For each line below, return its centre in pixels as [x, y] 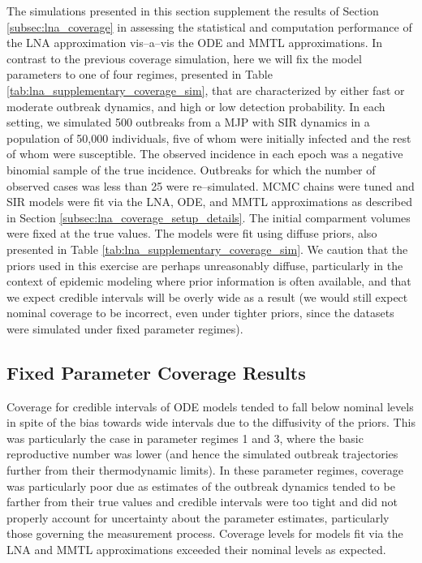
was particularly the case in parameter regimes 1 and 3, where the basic [185, 438]
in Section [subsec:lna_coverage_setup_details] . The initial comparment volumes [209, 217]
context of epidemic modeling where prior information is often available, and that [209, 281]
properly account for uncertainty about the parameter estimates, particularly [198, 517]
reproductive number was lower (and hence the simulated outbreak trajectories [202, 454]
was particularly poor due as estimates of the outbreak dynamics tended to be [201, 486]
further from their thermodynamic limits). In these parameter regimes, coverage [205, 470]
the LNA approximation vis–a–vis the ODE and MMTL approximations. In [195, 43]
